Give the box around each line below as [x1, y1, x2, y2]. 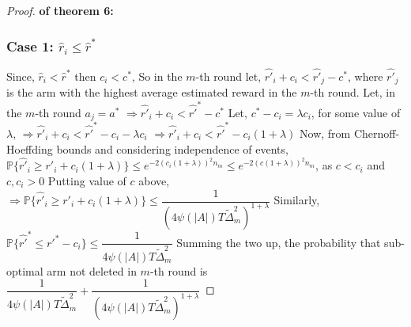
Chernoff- [353, 124, 400, 141]
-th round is [149, 262, 208, 279]
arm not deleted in [47, 262, 137, 279]
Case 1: [6, 36, 54, 55]
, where [348, 68, 383, 85]
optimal [6, 262, 43, 279]
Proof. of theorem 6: [6, 2, 114, 18]
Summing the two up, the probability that [176, 234, 381, 250]
